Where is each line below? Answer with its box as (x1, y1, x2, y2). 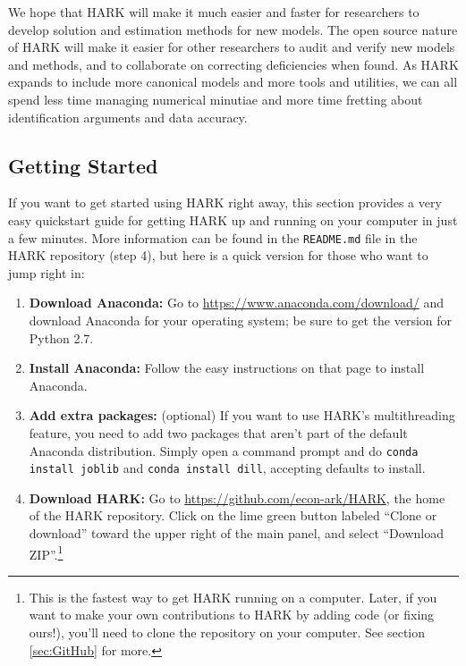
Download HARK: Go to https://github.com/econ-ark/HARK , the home (29, 488, 445, 507)
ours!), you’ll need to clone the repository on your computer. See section (29, 623, 425, 642)
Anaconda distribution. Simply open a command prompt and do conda (29, 441, 419, 459)
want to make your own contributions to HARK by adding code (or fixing (29, 605, 435, 624)
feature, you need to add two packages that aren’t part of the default (29, 423, 408, 442)
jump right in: (8, 263, 85, 282)
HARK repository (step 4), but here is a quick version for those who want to (8, 246, 428, 265)
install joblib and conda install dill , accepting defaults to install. (29, 459, 426, 477)
